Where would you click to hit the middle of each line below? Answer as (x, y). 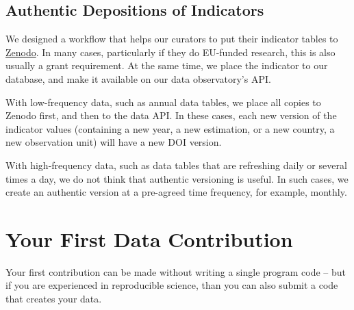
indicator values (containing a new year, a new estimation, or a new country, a (170, 128)
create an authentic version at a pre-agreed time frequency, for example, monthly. (176, 192)
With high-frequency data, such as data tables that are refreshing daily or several (176, 165)
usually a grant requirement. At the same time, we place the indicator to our (167, 65)
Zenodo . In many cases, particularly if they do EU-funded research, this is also (170, 52)
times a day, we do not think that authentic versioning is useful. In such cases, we (177, 178)
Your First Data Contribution (149, 238)
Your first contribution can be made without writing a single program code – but (176, 271)
